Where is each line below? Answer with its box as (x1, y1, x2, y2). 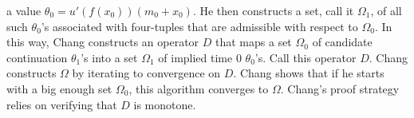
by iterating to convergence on (72, 65, 221, 81)
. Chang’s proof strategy (280, 80, 400, 96)
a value (6, 2, 41, 18)
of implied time (158, 49, 233, 65)
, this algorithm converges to (128, 80, 269, 96)
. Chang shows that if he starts (233, 65, 384, 81)
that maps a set (215, 33, 292, 50)
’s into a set (81, 49, 138, 65)
